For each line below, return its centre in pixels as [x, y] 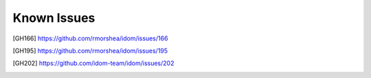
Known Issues [54, 18]
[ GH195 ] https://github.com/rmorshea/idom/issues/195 [90, 51]
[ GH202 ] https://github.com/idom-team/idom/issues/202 [93, 63]
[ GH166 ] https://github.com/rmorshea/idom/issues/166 [90, 38]
